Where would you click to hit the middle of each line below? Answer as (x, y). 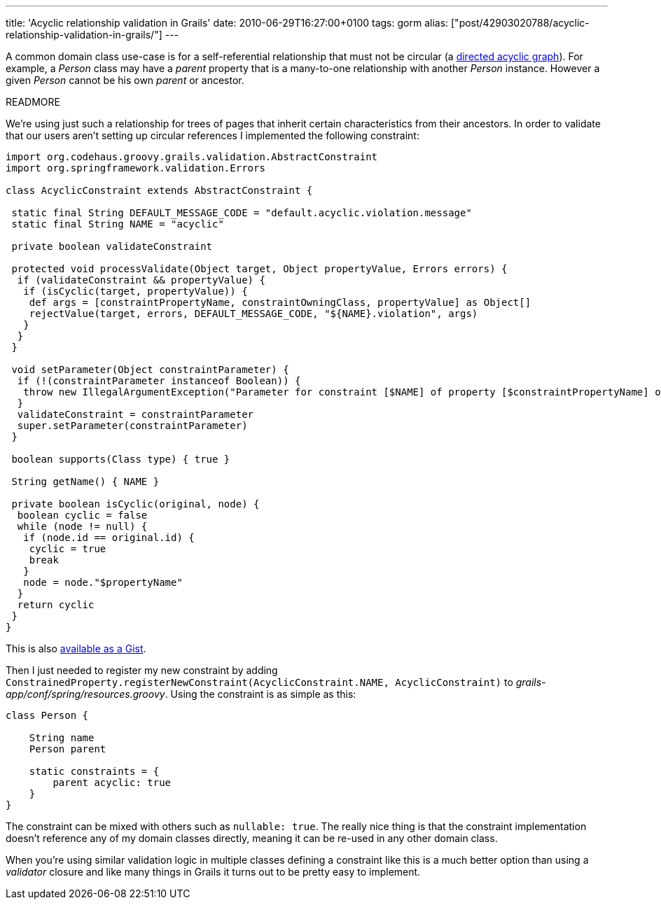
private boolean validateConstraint (112, 246)
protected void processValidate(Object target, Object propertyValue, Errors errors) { (259, 269)
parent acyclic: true (112, 783)
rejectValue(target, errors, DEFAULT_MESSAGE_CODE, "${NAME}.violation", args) (253, 314)
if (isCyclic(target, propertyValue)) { (135, 291)
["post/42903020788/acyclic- (520, 23)
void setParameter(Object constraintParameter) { (150, 370)
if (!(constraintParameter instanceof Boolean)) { (159, 381)
